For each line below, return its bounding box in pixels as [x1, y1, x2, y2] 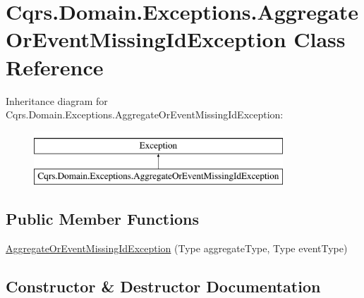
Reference [6, 52, 104, 81]
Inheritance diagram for [6, 93, 108, 108]
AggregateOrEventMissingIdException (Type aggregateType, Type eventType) [6, 241, 348, 256]
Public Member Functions [6, 208, 199, 230]
